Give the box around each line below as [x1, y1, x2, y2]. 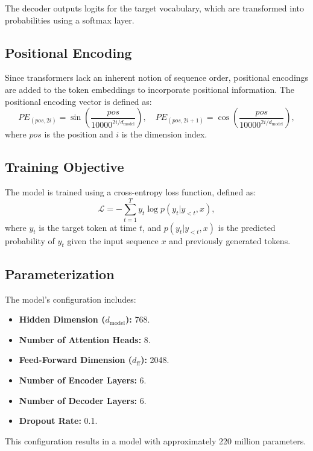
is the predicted [218, 221, 276, 233]
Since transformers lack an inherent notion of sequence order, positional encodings [5, 71, 309, 84]
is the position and [44, 128, 113, 140]
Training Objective [5, 157, 124, 176]
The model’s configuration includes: [5, 292, 136, 305]
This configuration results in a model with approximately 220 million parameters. [5, 434, 306, 447]
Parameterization [5, 264, 115, 283]
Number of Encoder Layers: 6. [19, 374, 147, 386]
